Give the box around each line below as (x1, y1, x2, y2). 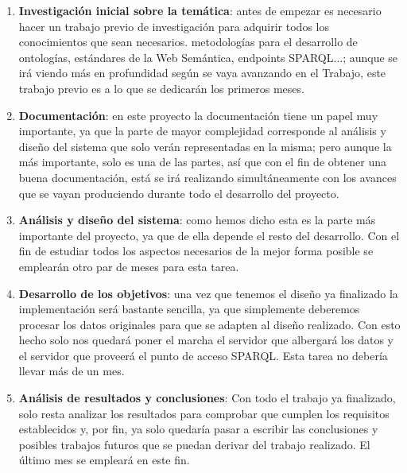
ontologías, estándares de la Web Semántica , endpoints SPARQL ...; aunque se (18, 48, 398, 65)
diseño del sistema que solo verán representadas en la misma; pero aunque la (18, 138, 392, 154)
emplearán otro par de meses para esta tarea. (18, 258, 239, 274)
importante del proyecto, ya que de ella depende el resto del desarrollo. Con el (18, 227, 400, 243)
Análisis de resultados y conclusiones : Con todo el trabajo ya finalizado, (18, 390, 396, 406)
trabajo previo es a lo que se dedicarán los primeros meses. (18, 79, 304, 96)
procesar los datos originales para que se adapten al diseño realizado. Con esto (18, 316, 401, 332)
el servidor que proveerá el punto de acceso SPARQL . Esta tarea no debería (18, 347, 388, 363)
